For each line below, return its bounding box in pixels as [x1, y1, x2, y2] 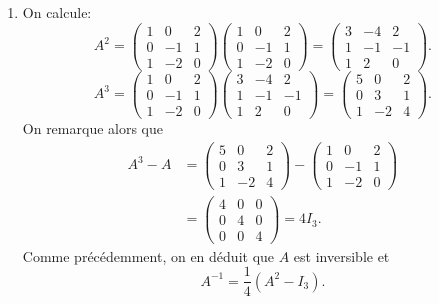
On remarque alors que [22, 117, 163, 138]
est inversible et [293, 245, 390, 266]
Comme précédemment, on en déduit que [22, 245, 275, 266]
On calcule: [22, 2, 92, 22]
